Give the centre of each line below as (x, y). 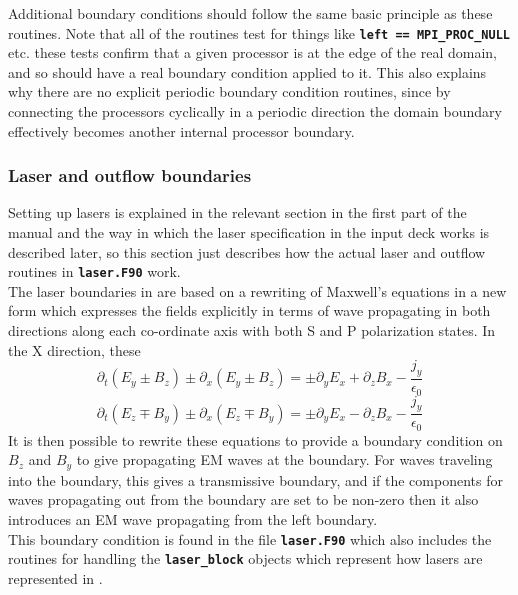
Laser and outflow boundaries (130, 175)
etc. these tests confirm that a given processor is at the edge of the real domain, (252, 52)
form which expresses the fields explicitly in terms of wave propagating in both (249, 310)
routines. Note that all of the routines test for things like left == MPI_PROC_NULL (259, 32)
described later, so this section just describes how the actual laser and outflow (247, 251)
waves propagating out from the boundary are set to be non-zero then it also (243, 499)
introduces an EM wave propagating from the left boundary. (193, 519)
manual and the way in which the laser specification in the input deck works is (249, 232)
